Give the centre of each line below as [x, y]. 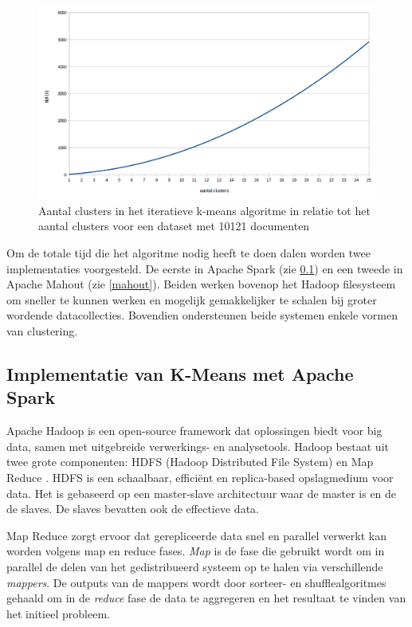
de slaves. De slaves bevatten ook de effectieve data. [133, 509]
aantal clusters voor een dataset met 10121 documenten [174, 226]
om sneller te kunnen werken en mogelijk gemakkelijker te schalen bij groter [192, 299]
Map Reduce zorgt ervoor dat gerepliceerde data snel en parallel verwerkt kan [196, 535]
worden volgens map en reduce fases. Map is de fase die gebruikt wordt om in [196, 551]
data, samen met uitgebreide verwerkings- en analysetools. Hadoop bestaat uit [198, 446]
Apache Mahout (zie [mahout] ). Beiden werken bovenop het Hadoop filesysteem [201, 284]
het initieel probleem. [58, 613]
